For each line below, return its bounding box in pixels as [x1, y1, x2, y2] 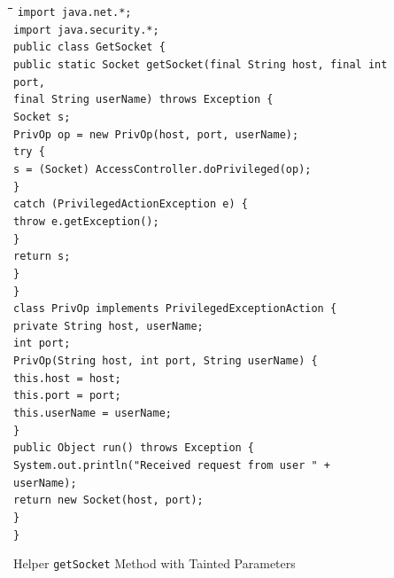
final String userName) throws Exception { [13, 93, 274, 106]
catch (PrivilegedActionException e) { [13, 198, 248, 211]
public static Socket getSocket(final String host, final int [13, 58, 388, 71]
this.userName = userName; [13, 407, 172, 420]
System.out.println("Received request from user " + [13, 459, 330, 473]
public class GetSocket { [13, 41, 166, 54]
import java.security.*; [13, 23, 159, 36]
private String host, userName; [13, 319, 204, 332]
